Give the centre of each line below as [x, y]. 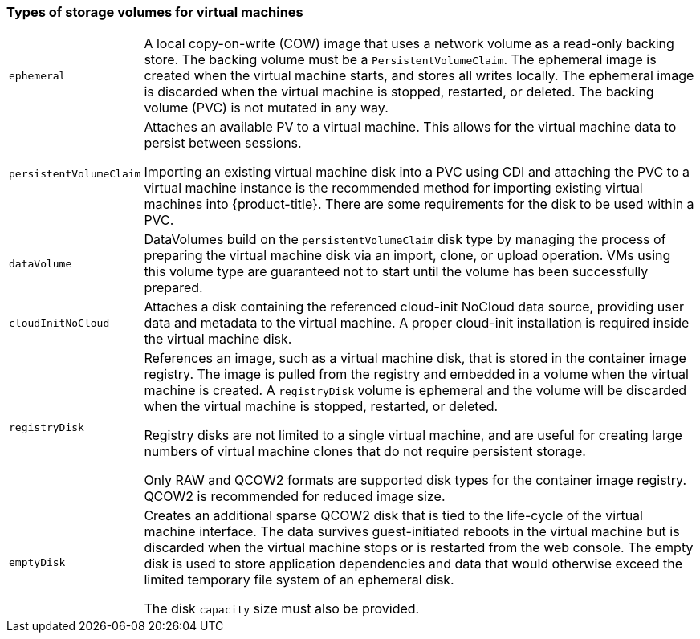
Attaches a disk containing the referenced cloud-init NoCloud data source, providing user [414, 307]
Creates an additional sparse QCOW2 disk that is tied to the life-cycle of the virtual [393, 516]
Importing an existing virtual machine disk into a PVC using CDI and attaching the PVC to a [417, 172]
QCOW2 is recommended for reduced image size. [295, 497]
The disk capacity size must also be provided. [282, 609]
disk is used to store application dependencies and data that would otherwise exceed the [413, 564]
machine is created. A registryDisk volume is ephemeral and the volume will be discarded [415, 391]
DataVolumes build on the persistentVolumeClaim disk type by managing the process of [405, 240]
